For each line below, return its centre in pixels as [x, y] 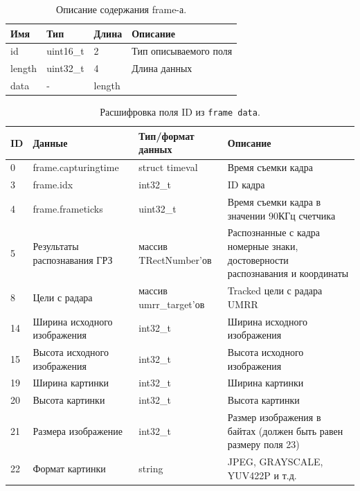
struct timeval [168, 167]
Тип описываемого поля [182, 51]
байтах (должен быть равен [285, 430]
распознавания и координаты [288, 273]
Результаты [56, 246]
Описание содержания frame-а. [121, 9]
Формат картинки [69, 468]
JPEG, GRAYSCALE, [275, 462]
